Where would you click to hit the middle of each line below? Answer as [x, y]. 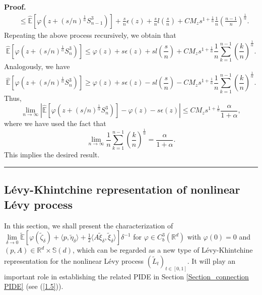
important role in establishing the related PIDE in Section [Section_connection [126, 276]
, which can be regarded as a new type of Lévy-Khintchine [163, 250]
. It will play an [211, 260]
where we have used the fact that [55, 123]
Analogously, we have [37, 66]
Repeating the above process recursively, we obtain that [90, 35]
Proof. [15, 7]
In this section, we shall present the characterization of [89, 225]
